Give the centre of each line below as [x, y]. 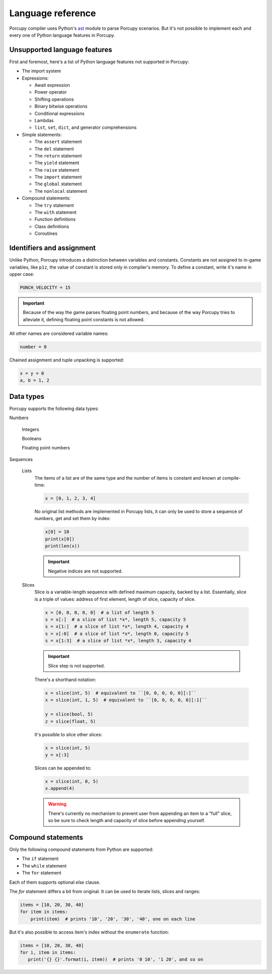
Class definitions [52, 226]
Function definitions [55, 219]
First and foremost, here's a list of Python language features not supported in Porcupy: [99, 62]
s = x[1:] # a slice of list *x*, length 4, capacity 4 [117, 627]
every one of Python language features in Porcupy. [62, 35]
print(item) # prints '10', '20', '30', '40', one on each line [113, 919]
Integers [31, 429]
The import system [42, 71]
